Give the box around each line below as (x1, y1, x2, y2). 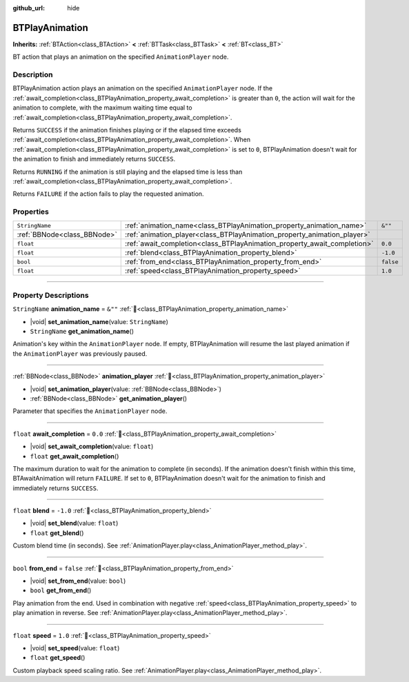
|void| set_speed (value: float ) (30, 644, 120, 652)
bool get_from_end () (30, 586, 92, 594)
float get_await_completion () (30, 452, 119, 460)
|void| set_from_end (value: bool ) (30, 576, 126, 585)
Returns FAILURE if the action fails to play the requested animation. (12, 190, 204, 198)
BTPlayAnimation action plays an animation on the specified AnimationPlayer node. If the (12, 84, 272, 92)
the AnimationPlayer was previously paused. (12, 349, 148, 358)
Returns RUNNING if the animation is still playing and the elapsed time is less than (12, 168, 243, 176)
